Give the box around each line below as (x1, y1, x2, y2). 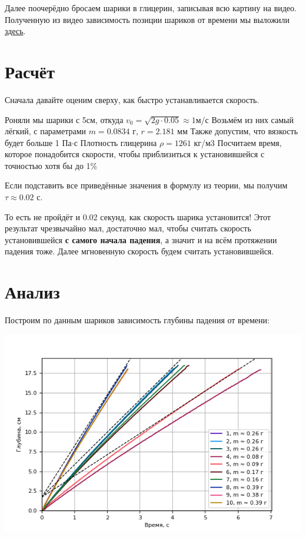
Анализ (5, 280, 60, 304)
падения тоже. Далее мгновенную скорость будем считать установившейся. (5, 245, 274, 257)
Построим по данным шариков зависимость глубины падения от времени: (5, 314, 270, 326)
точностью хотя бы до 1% (5, 159, 98, 171)
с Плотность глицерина (74, 136, 157, 148)
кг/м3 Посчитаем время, (194, 136, 282, 148)
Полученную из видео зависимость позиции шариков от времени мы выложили (5, 13, 290, 25)
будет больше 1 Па (5, 136, 72, 148)
